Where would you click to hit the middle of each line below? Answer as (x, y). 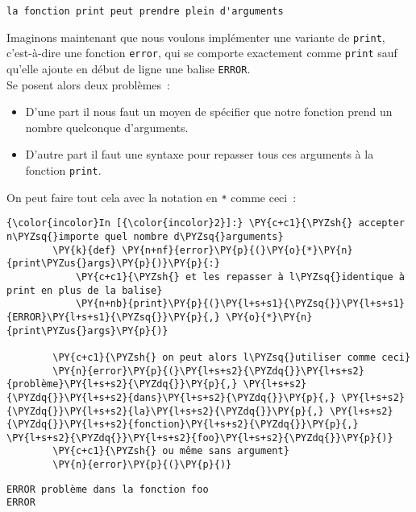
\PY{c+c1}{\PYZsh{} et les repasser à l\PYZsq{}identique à (240, 277)
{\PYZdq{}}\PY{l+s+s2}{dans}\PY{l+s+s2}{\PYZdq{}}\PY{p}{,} (171, 397)
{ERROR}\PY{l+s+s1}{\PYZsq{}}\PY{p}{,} (113, 317)
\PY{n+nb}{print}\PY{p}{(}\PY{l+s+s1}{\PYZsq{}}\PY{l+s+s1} (240, 304)
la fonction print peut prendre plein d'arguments (145, 11)
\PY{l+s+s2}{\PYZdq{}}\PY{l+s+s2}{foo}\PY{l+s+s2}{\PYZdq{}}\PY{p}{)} (200, 438)
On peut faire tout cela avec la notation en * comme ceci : (152, 197)
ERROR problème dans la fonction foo (108, 489)
